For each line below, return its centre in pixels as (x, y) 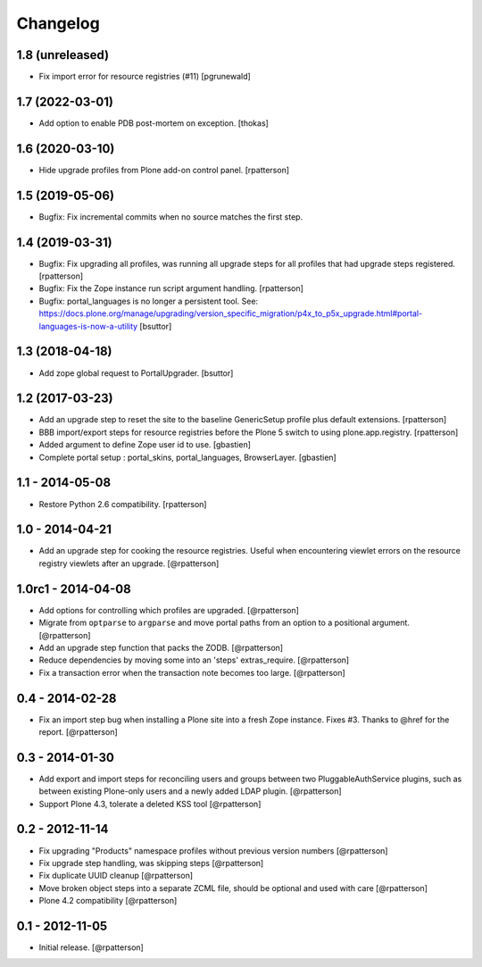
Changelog (58, 23)
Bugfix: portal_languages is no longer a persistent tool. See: (149, 301)
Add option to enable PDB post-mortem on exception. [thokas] (154, 123)
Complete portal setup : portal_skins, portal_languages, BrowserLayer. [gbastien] (187, 457)
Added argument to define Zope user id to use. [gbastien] (145, 445)
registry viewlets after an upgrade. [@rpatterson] (129, 563)
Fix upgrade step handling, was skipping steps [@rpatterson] (151, 863)
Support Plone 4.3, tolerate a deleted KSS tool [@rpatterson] (150, 804)
